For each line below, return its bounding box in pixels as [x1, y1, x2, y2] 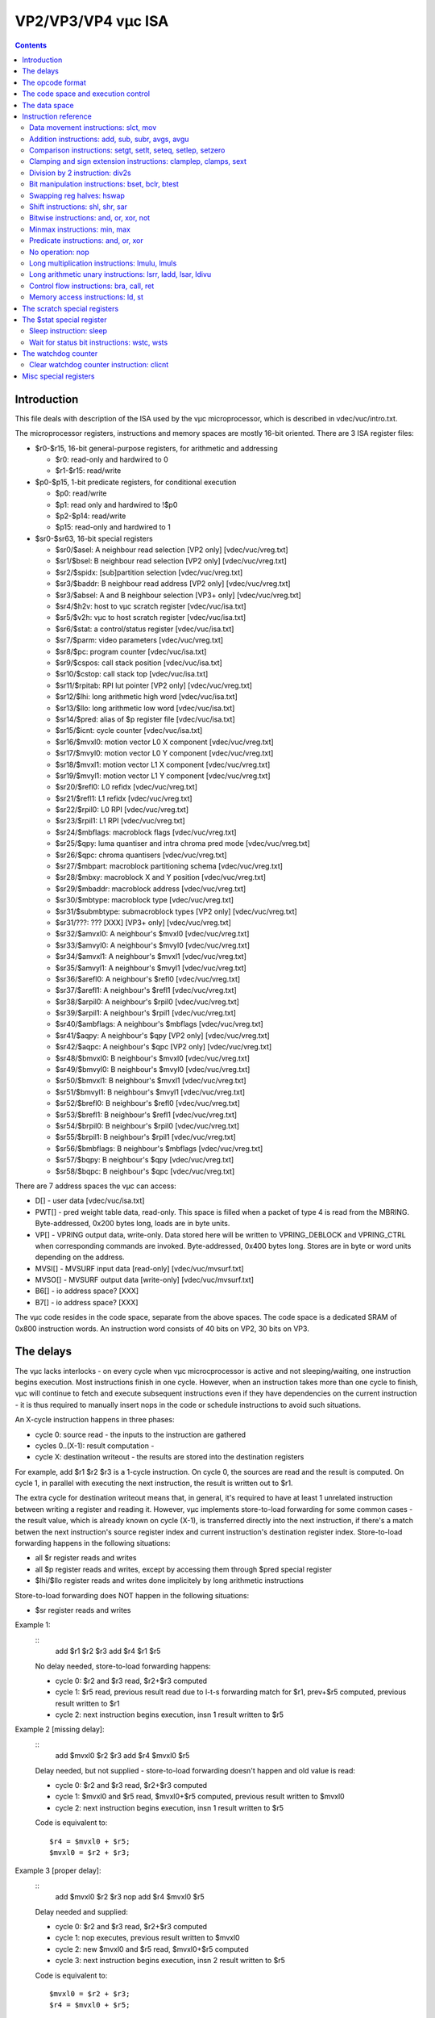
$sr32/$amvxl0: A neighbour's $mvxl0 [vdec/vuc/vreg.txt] [55, 929, 250, 939]
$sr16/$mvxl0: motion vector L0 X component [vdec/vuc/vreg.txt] [55, 737, 274, 747]
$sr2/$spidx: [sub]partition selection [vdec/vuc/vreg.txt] [55, 567, 243, 577]
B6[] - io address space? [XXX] [35, 1286, 139, 1296]
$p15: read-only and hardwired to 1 [55, 522, 171, 532]
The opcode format [22, 77, 86, 87]
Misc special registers [22, 371, 95, 381]
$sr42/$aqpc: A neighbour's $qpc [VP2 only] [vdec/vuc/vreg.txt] [55, 1042, 272, 1052]
